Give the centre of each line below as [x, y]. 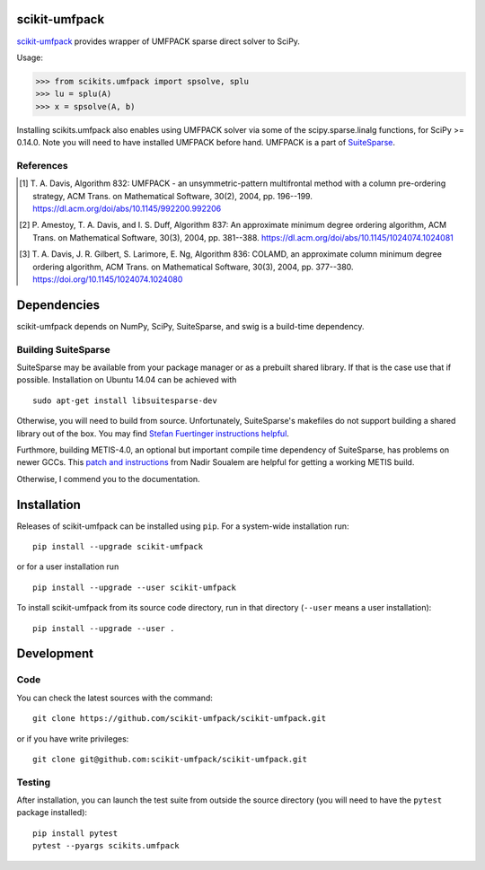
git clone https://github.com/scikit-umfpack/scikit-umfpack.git [180, 719]
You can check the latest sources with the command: [115, 698]
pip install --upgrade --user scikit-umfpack [135, 587]
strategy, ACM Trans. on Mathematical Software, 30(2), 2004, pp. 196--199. [173, 196]
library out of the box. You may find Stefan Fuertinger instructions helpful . [153, 433]
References [42, 165]
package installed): [52, 813]
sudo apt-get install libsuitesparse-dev [125, 400]
